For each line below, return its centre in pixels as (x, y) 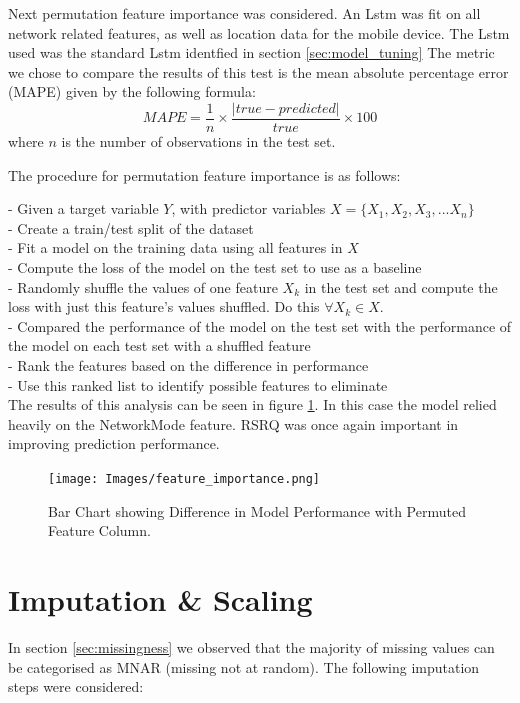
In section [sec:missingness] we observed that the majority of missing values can (251, 646)
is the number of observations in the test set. (198, 141)
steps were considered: (76, 686)
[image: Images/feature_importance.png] (184, 478)
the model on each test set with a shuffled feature (159, 345)
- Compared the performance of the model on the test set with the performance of (260, 325)
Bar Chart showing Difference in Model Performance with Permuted (257, 510)
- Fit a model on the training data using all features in (175, 247)
